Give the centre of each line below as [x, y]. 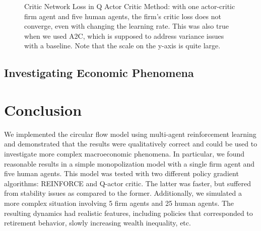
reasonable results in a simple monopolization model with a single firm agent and [129, 163]
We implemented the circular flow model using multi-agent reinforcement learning [130, 134]
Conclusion [43, 109]
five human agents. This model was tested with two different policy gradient [121, 173]
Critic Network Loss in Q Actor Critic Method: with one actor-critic [130, 6]
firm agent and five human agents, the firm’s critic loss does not [123, 16]
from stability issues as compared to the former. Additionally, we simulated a [123, 193]
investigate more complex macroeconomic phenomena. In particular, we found [124, 154]
